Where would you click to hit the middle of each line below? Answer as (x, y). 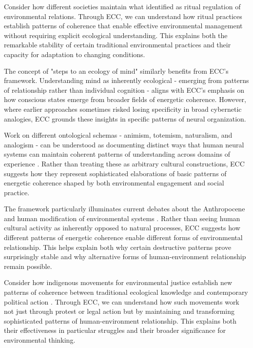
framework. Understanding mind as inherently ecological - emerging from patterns (126, 80)
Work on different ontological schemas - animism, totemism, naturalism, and (118, 135)
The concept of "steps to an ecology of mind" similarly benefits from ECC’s (116, 71)
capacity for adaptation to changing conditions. (75, 54)
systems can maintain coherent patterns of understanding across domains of (117, 154)
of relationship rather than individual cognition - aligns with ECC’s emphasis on (124, 90)
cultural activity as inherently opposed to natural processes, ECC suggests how (122, 228)
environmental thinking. (40, 340)
